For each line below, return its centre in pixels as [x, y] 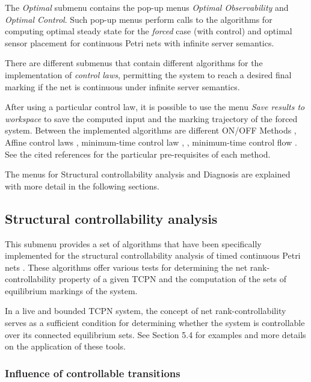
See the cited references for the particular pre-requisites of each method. [138, 154]
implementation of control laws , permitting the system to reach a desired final [148, 74]
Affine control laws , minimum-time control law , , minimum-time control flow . [151, 142]
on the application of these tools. [65, 346]
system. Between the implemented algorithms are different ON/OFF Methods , [151, 130]
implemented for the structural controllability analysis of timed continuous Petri [153, 255]
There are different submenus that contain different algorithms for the [134, 63]
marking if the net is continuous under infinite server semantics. [122, 86]
